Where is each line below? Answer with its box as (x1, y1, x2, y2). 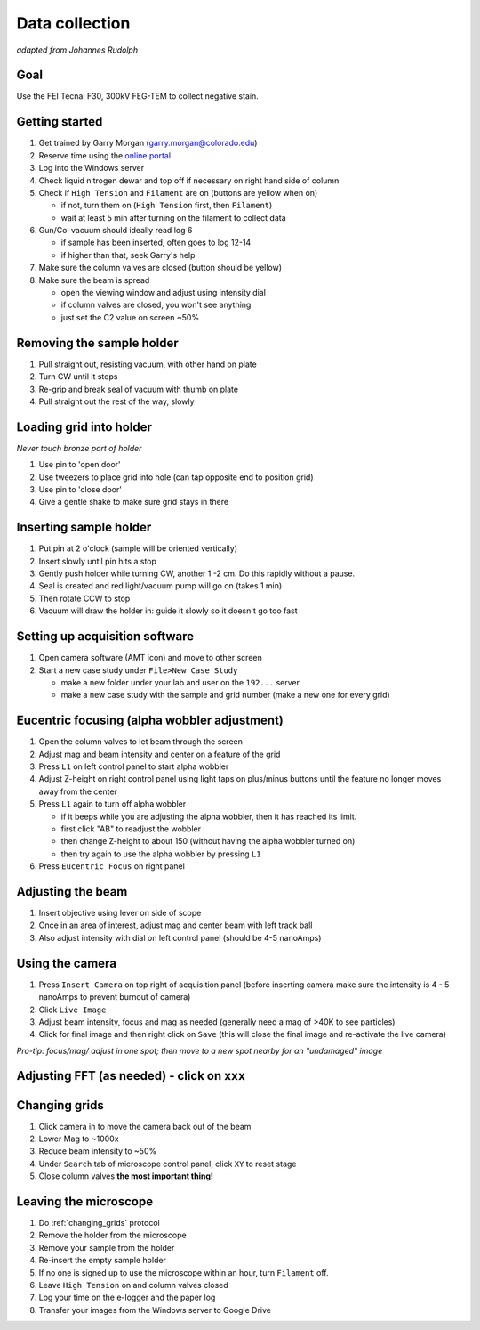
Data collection (16, 13, 131, 33)
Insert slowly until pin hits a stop (38, 556, 157, 566)
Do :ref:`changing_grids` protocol (38, 1218, 160, 1229)
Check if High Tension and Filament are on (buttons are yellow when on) (38, 187, 318, 198)
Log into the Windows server (38, 163, 145, 174)
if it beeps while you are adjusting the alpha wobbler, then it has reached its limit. (60, 811, 357, 822)
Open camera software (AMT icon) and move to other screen (38, 653, 262, 663)
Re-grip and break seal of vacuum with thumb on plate (38, 384, 239, 394)
